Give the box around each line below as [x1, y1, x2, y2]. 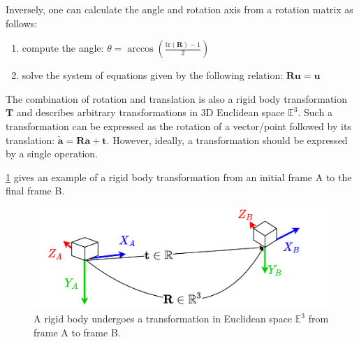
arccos [127, 44, 154, 55]
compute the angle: [22, 41, 104, 55]
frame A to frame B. [34, 325, 121, 339]
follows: [6, 15, 38, 30]
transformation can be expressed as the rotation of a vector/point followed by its [6, 118, 351, 133]
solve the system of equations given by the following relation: [22, 68, 284, 83]
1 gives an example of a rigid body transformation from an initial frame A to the [6, 169, 352, 184]
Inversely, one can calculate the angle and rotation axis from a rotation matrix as [6, 2, 353, 16]
